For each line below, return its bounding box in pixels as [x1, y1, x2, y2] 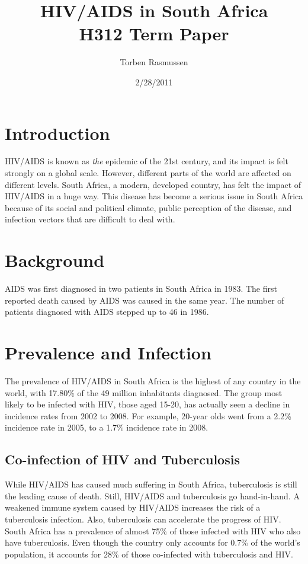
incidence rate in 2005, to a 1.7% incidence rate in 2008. [5, 421, 208, 434]
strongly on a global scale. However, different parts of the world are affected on [5, 167, 291, 179]
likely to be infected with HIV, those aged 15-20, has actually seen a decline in [5, 398, 290, 410]
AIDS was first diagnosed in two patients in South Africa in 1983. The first [5, 282, 277, 295]
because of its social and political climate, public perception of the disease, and [5, 201, 292, 214]
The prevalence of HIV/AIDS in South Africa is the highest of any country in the [5, 375, 301, 387]
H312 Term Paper [79, 21, 229, 46]
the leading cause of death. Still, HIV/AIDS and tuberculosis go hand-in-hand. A [5, 489, 300, 502]
